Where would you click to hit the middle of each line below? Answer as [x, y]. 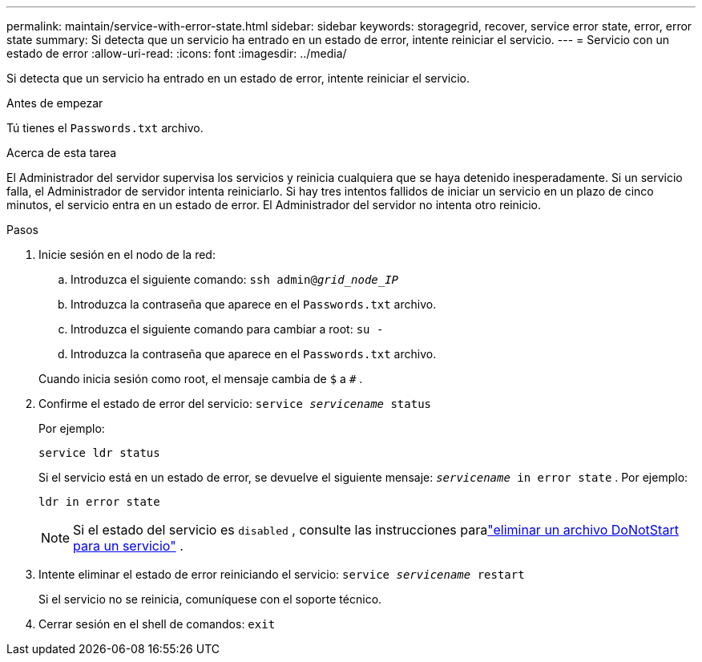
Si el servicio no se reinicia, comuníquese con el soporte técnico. [210, 599]
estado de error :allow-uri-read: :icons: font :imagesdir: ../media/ [177, 53]
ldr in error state [99, 502]
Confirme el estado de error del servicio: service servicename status [235, 404]
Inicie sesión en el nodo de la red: [127, 254]
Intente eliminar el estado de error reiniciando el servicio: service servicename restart [282, 574]
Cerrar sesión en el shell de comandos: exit [157, 624]
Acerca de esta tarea [62, 153]
